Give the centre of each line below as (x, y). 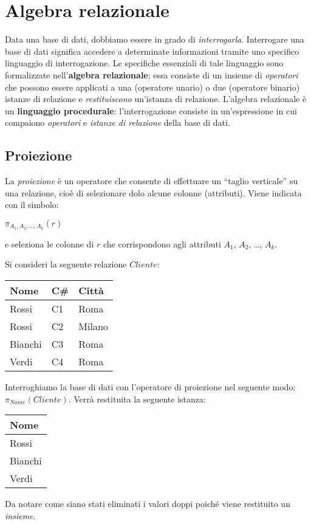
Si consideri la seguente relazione (66, 264)
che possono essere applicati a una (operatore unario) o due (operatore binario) (152, 87)
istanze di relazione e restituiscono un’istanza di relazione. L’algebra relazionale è (156, 99)
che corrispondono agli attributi (162, 243)
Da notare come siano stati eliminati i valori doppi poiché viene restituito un (148, 504)
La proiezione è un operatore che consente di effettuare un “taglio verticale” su (152, 181)
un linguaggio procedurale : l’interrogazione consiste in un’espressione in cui (151, 110)
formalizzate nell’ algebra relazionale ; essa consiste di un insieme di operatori (152, 74)
